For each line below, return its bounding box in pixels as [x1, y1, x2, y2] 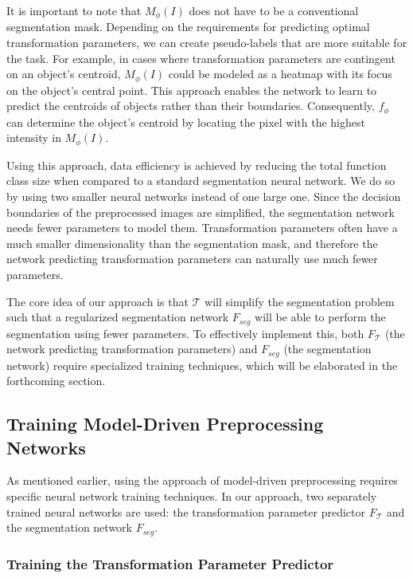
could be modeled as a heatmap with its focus [168, 65, 392, 82]
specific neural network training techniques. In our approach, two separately [6, 488, 377, 504]
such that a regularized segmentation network [6, 309, 229, 325]
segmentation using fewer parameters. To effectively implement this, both [6, 324, 364, 341]
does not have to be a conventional [189, 2, 359, 18]
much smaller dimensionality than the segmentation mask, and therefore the [6, 234, 378, 251]
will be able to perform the [255, 309, 386, 325]
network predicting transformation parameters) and [6, 340, 258, 357]
